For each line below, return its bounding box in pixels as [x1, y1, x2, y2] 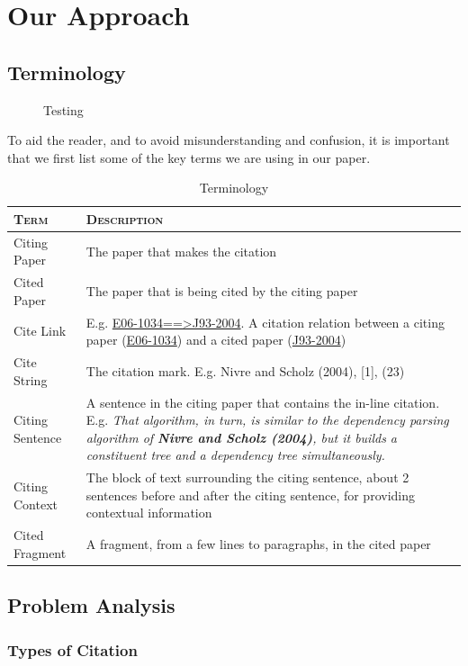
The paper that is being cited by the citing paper [85, 282, 358, 301]
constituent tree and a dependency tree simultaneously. [85, 445, 385, 464]
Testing [43, 100, 84, 119]
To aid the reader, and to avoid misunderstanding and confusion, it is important [7, 130, 450, 149]
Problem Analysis [7, 591, 175, 619]
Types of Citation [7, 638, 138, 661]
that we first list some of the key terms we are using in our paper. [7, 148, 371, 166]
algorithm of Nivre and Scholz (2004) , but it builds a [85, 427, 398, 446]
